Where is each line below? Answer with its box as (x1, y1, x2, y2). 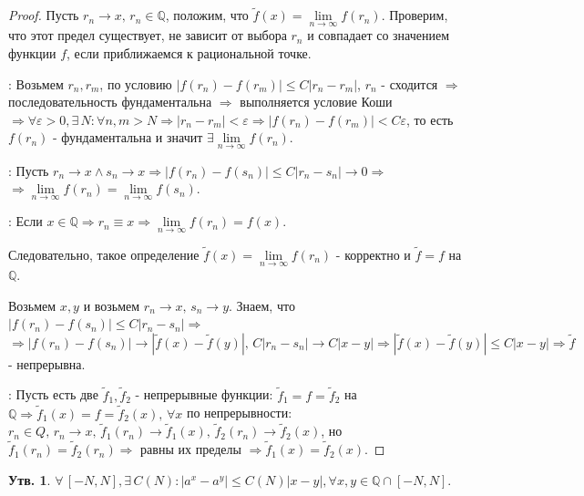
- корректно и (335, 244, 411, 263)
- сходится (381, 74, 438, 93)
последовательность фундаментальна (8, 92, 212, 111)
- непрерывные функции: (135, 385, 273, 404)
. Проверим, (381, 5, 448, 25)
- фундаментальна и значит (53, 128, 203, 147)
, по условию (99, 74, 172, 93)
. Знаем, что (229, 295, 295, 315)
